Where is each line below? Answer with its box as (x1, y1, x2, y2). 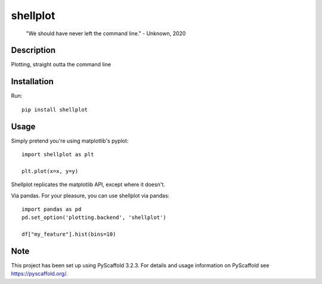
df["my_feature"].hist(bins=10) (21, 231, 116, 238)
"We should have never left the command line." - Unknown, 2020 (26, 30, 186, 37)
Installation (11, 76, 54, 87)
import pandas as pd (21, 206, 82, 212)
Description (11, 45, 56, 55)
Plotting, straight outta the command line (11, 61, 112, 68)
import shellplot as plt (21, 151, 94, 158)
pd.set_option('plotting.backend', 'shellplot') (21, 214, 166, 221)
